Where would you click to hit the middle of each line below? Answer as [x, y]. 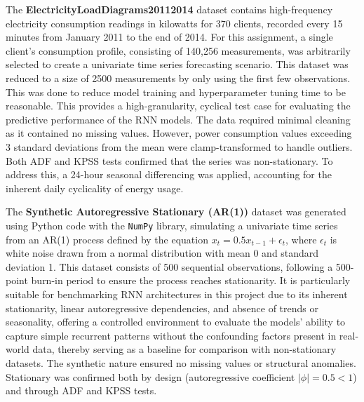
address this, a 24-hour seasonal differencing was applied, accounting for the [169, 174]
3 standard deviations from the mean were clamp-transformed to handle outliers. [179, 146]
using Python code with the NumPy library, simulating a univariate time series [172, 225]
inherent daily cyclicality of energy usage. [95, 188]
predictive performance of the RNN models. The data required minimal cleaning [178, 119]
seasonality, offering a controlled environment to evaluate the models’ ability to [176, 322]
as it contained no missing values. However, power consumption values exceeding [179, 133]
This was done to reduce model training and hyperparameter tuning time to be [176, 92]
